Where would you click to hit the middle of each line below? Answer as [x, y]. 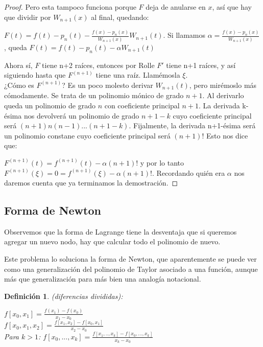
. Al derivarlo [223, 95]
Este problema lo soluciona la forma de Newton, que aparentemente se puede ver [130, 259]
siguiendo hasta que [35, 75]
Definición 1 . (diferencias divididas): [64, 296]
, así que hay [232, 7]
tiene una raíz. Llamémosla [138, 75]
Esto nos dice [227, 135]
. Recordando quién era [188, 172]
